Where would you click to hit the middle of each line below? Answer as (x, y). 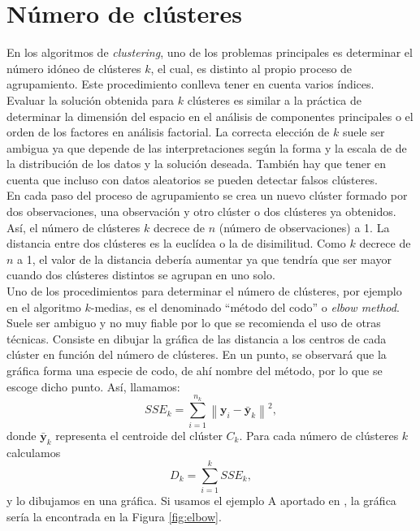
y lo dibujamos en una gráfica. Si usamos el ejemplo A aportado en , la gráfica (201, 501)
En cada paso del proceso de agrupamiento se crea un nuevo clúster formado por (207, 195)
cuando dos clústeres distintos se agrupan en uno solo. (141, 275)
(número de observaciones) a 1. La (304, 227)
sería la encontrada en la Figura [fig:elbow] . (114, 516)
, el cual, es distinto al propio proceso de (251, 68)
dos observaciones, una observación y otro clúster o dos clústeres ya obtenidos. (201, 212)
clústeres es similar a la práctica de (275, 99)
